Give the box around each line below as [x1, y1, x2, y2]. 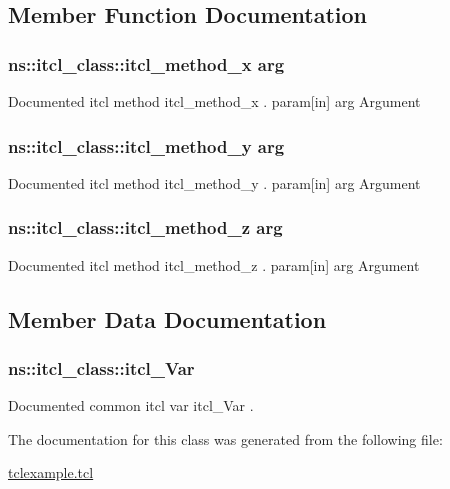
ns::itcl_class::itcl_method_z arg [8, 215, 283, 240]
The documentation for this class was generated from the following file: [8, 428, 443, 449]
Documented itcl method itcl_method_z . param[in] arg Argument [8, 254, 420, 275]
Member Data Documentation [8, 303, 327, 334]
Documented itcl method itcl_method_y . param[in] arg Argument [8, 172, 421, 193]
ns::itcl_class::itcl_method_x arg [8, 51, 285, 76]
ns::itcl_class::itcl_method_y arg [8, 133, 285, 158]
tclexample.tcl [8, 462, 94, 483]
